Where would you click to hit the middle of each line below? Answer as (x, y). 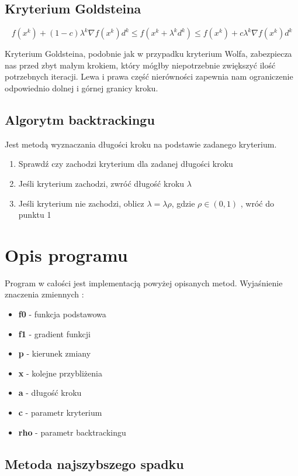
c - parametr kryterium (60, 412)
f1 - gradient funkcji (54, 333)
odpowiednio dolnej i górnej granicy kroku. (82, 88)
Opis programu (66, 254)
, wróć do (257, 203)
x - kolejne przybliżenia (60, 373)
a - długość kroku (50, 393)
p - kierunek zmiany (55, 353)
